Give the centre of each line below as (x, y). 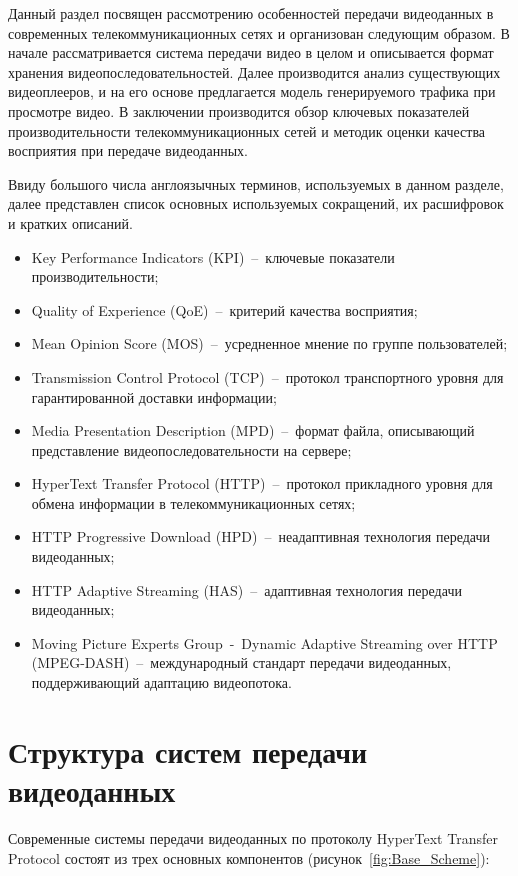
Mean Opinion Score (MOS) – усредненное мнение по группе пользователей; (269, 343)
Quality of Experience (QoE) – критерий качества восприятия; (224, 309)
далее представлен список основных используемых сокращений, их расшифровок (256, 203)
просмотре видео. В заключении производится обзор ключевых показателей (239, 110)
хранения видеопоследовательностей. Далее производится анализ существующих (254, 71)
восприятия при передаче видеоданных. (128, 150)
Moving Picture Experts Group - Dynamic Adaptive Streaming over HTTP (264, 642)
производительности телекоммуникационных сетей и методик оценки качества (247, 130)
